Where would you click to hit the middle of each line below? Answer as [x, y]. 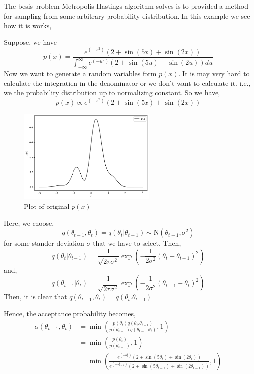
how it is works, [28, 25]
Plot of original [47, 206]
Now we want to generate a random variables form [80, 73]
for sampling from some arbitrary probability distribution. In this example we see [127, 16]
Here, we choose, [29, 223]
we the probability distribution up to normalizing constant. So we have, [112, 93]
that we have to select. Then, [137, 243]
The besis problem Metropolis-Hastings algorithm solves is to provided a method [126, 6]
